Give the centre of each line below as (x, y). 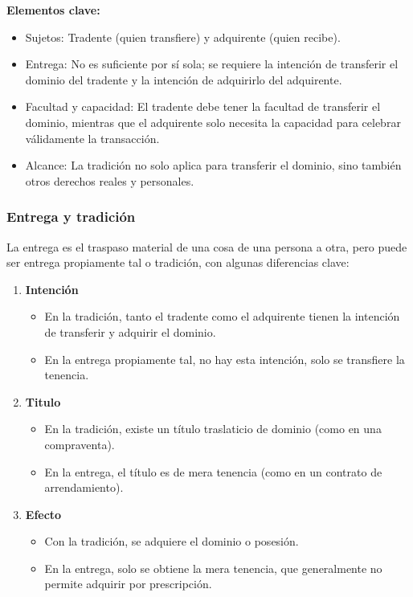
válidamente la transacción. (92, 138)
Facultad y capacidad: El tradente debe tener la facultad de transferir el (203, 106)
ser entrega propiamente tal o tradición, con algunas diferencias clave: (178, 262)
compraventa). (80, 444)
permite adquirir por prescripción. (128, 584)
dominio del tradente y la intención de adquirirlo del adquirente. (184, 79)
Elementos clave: (53, 10)
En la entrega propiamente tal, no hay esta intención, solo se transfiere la (225, 359)
